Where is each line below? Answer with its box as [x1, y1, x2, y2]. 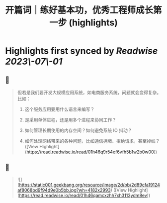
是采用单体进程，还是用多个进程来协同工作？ [24, 117, 117, 122]
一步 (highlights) [49, 17, 118, 28]
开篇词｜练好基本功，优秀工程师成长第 [5, 4, 163, 16]
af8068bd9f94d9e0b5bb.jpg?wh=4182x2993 [17, 187, 111, 193]
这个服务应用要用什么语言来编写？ [24, 106, 95, 112]
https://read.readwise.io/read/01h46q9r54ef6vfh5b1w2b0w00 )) [26, 149, 158, 155]
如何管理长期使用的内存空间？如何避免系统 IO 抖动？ [24, 127, 132, 133]
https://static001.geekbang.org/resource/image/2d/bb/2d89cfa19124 [19, 182, 161, 188]
